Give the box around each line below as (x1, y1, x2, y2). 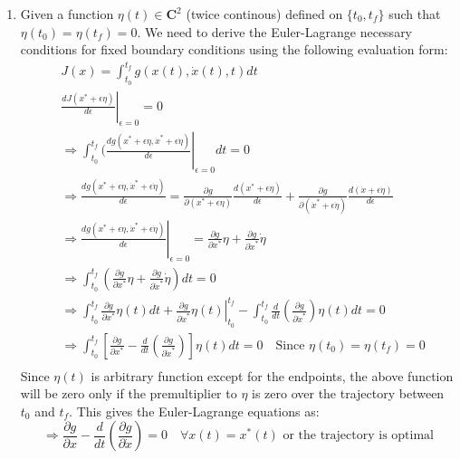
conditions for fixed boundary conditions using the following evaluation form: (20, 40, 448, 59)
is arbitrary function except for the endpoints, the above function (91, 366, 454, 385)
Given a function (20, 5, 114, 23)
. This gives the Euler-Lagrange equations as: (69, 401, 320, 420)
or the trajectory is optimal (283, 429, 435, 443)
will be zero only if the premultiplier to (20, 384, 237, 403)
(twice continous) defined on (186, 5, 343, 23)
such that (388, 5, 441, 23)
